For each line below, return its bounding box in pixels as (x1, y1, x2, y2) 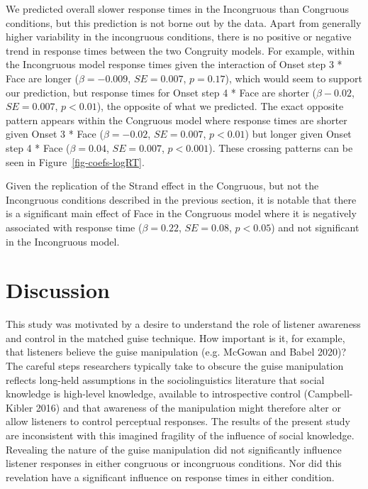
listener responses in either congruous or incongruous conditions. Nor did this (6, 456, 342, 471)
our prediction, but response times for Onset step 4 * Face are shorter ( (6, 84, 317, 99)
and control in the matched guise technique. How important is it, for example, (6, 330, 345, 345)
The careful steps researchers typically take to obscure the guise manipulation (6, 358, 344, 373)
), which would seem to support (225, 70, 363, 85)
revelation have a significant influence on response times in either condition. (6, 469, 335, 484)
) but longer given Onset (245, 126, 352, 141)
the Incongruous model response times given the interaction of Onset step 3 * (6, 57, 342, 72)
